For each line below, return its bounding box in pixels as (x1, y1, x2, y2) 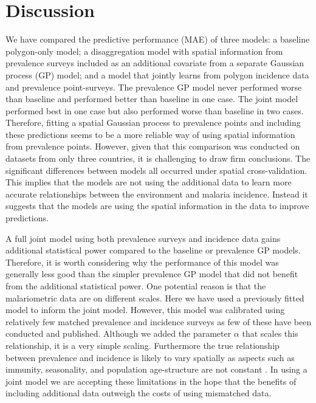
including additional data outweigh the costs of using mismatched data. (5, 387, 272, 399)
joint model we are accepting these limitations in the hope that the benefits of (5, 374, 297, 387)
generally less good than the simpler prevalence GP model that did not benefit (5, 267, 298, 280)
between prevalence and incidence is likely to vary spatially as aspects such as (5, 351, 295, 363)
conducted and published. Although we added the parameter (5, 327, 232, 340)
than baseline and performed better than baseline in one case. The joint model (5, 92, 298, 105)
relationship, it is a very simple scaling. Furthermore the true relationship (5, 339, 280, 351)
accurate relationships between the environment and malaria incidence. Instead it (5, 187, 308, 200)
